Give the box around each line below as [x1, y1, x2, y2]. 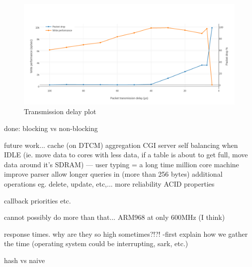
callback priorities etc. [4, 195, 71, 205]
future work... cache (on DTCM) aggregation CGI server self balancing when [4, 139, 238, 150]
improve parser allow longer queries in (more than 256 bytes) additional [4, 169, 223, 179]
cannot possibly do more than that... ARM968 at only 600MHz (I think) [4, 212, 225, 222]
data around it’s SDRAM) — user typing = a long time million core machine [4, 159, 239, 169]
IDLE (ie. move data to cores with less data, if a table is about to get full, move [4, 149, 248, 160]
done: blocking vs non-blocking [4, 123, 98, 133]
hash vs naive [4, 255, 45, 266]
